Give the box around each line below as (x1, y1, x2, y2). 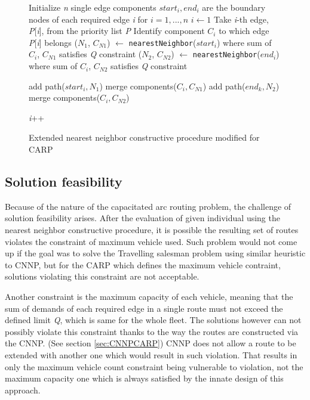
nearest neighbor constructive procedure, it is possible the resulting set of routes (5, 224, 299, 236)
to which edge (219, 24, 269, 37)
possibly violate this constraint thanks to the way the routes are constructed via (5, 325, 299, 337)
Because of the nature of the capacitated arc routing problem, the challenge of (5, 200, 291, 212)
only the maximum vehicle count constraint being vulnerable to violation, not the (5, 360, 303, 373)
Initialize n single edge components (29, 1, 156, 13)
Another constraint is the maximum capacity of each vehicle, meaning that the (5, 290, 293, 303)
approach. (5, 383, 41, 396)
